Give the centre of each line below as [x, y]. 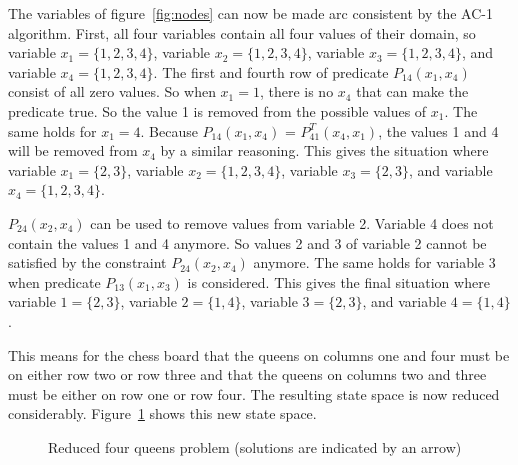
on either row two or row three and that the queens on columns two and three [247, 374]
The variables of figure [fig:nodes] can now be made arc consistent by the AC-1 [250, 13]
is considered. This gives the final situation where [338, 281]
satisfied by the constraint [87, 262]
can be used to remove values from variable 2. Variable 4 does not [292, 222]
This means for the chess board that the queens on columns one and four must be [259, 354]
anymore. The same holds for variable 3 [374, 262]
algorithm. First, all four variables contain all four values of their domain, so [242, 32]
